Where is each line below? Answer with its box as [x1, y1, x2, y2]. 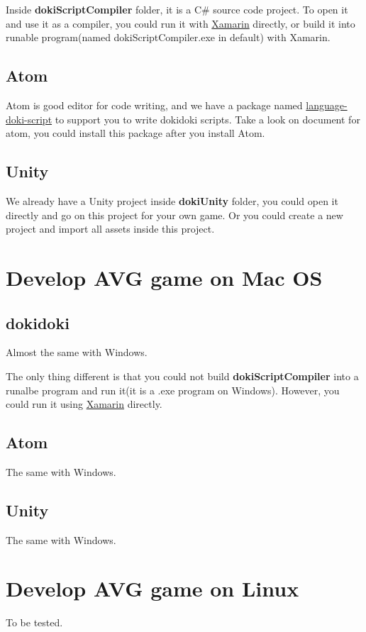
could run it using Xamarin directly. [6, 397, 162, 411]
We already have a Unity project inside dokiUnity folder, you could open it [6, 193, 338, 208]
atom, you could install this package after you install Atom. [6, 126, 265, 140]
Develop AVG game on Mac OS [6, 262, 323, 292]
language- [306, 97, 348, 112]
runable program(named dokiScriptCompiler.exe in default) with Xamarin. [6, 30, 331, 45]
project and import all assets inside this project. [6, 221, 215, 236]
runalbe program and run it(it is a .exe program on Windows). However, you [6, 382, 340, 397]
